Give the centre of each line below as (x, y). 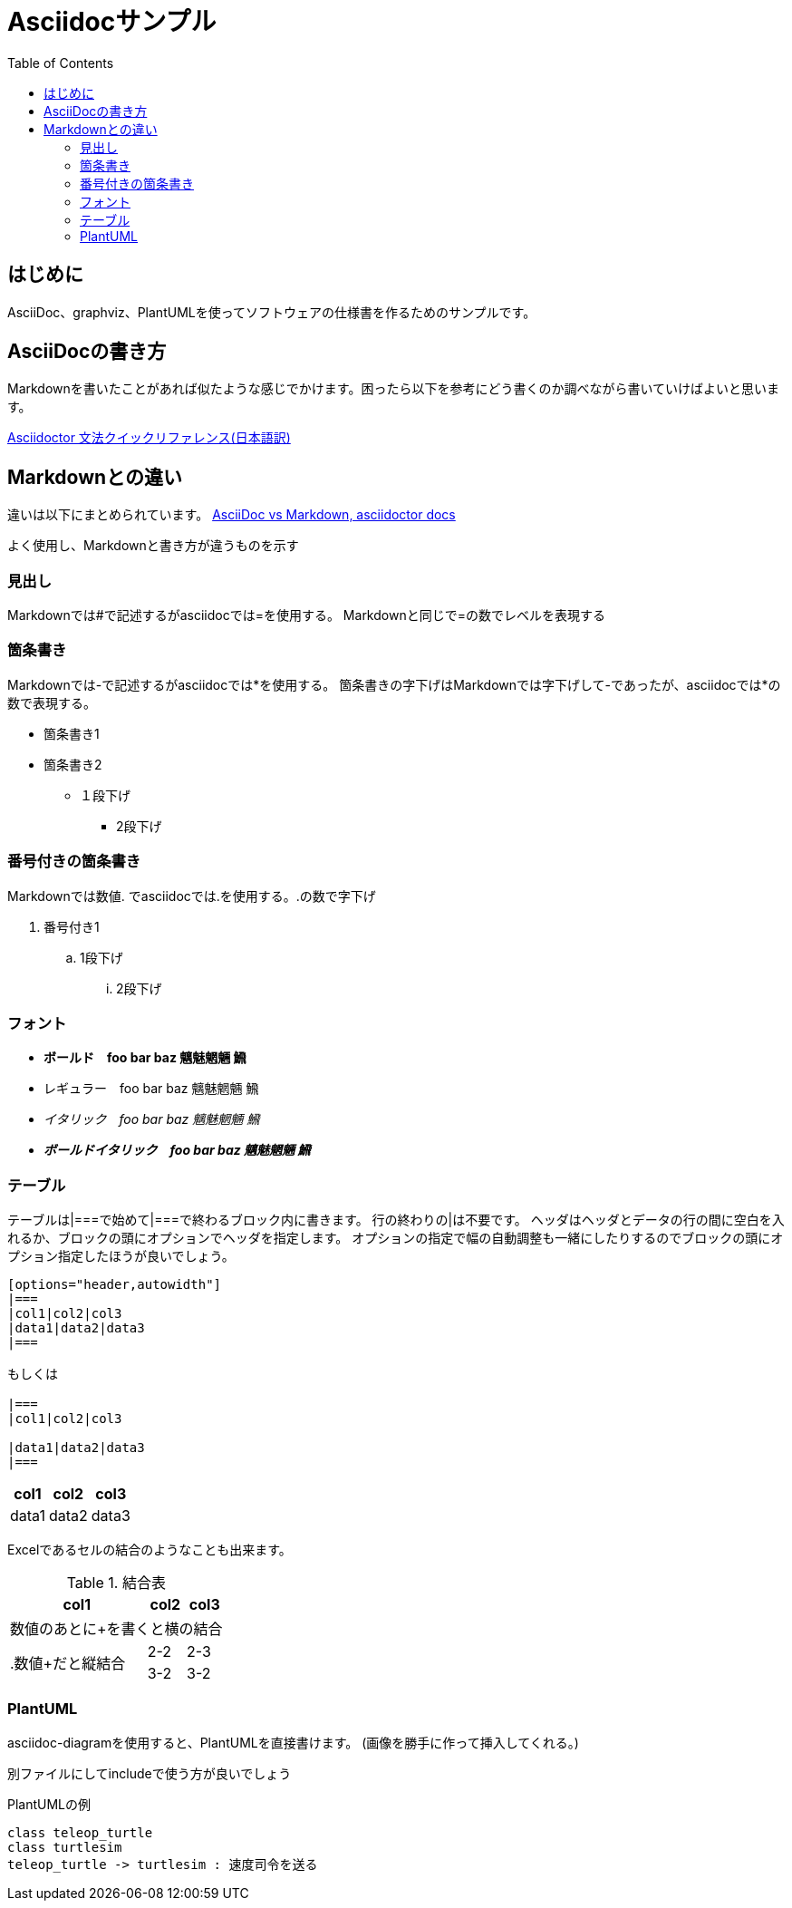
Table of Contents (61, 63)
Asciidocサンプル (112, 22)
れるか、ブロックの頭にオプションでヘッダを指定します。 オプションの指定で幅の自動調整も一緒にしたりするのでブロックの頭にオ (396, 1238)
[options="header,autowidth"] (115, 1285)
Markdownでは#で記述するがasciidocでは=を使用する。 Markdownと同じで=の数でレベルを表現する (306, 615)
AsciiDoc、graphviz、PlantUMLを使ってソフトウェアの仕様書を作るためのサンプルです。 (272, 312)
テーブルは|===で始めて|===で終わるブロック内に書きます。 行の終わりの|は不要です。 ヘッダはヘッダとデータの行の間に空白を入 (396, 1220)
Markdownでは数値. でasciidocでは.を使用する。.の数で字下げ (192, 896)
